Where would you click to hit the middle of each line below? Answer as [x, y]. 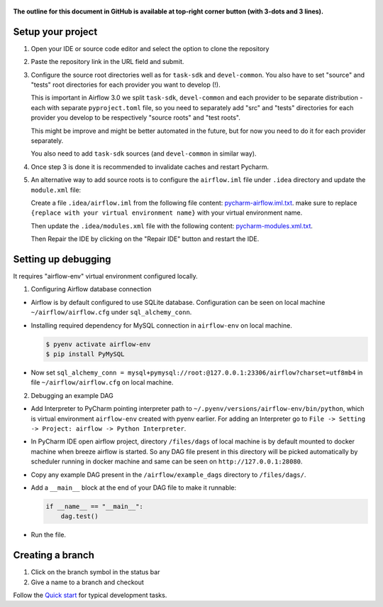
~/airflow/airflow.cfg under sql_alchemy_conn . [111, 312]
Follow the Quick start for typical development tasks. [90, 595]
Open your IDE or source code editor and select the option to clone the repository [150, 48]
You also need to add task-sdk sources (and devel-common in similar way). [144, 154]
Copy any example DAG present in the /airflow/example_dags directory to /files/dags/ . [168, 474]
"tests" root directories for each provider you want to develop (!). [126, 85]
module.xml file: [56, 190]
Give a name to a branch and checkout [88, 582]
